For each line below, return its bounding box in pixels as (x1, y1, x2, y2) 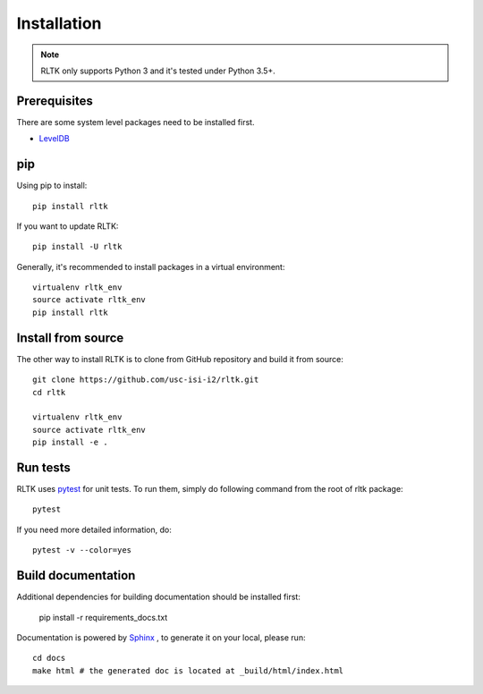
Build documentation (16, 568, 136, 583)
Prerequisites (16, 93, 93, 108)
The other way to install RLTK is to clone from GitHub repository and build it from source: (16, 353, 343, 364)
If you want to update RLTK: (16, 220, 119, 232)
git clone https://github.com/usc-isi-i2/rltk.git (32, 375, 259, 385)
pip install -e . (32, 437, 108, 447)
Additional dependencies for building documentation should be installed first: (16, 591, 301, 603)
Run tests (16, 460, 71, 475)
